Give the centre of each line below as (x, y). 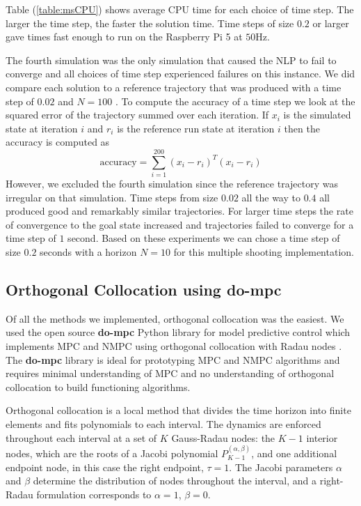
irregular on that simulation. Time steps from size (112, 197)
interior (322, 437)
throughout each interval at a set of (81, 437)
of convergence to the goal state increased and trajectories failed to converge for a (180, 224)
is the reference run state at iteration (196, 128)
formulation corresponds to (94, 494)
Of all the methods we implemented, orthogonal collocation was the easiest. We (175, 318)
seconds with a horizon (88, 252)
